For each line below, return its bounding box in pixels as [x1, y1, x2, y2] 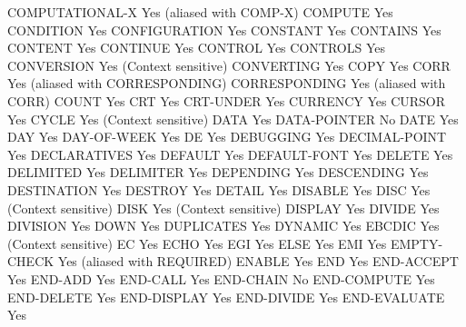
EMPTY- [390, 233, 443, 253]
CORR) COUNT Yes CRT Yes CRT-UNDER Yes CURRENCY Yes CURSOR [7, 91, 446, 110]
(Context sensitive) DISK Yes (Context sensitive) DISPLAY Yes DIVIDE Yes [7, 198, 440, 217]
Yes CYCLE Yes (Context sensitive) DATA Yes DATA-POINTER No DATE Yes [7, 109, 459, 128]
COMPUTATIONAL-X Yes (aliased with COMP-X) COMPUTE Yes [7, 3, 393, 21]
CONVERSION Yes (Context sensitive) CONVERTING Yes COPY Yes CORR [7, 55, 451, 74]
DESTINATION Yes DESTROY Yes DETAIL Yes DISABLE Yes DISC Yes [7, 180, 431, 199]
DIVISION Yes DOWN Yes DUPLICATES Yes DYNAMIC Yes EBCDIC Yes [7, 216, 440, 235]
